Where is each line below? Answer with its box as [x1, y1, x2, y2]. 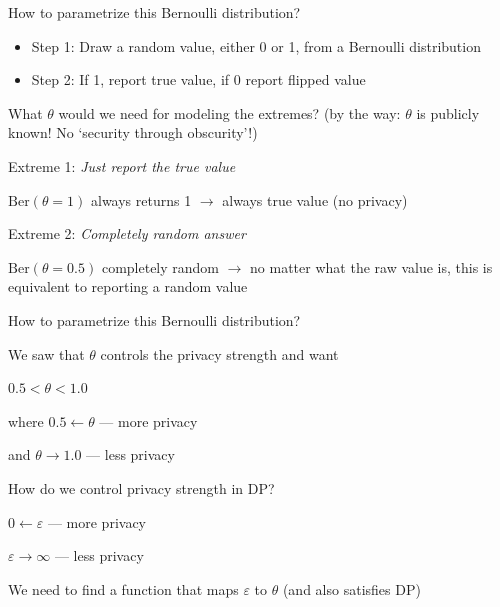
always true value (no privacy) [222, 189, 408, 210]
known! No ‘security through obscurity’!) [8, 122, 258, 143]
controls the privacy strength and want [100, 343, 339, 364]
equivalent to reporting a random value [8, 276, 248, 297]
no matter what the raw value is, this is [250, 256, 493, 277]
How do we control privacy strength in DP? [8, 477, 275, 498]
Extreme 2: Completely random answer [8, 223, 246, 244]
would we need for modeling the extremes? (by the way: [58, 102, 401, 123]
